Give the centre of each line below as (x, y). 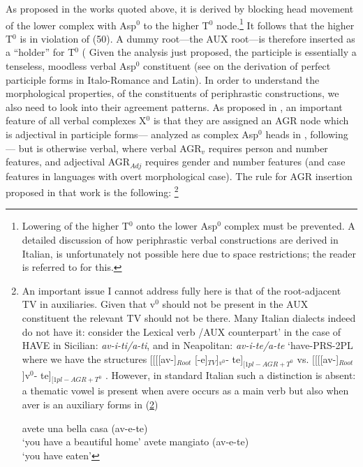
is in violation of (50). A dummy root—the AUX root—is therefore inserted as (187, 38)
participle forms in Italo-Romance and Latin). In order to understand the (163, 79)
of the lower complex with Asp (71, 25)
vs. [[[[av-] (318, 358)
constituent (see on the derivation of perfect (237, 66)
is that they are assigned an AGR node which (251, 120)
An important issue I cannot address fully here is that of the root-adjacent (181, 290)
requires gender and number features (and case (245, 162)
